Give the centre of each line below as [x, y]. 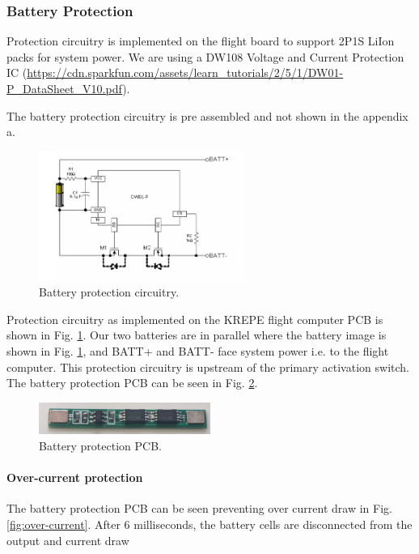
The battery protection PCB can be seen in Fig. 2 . [132, 383]
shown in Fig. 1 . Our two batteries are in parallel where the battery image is [197, 335]
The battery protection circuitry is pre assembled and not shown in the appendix [207, 115]
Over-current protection [75, 477]
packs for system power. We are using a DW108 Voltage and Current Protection [205, 56]
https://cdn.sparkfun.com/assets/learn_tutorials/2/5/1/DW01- [185, 72]
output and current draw [68, 540]
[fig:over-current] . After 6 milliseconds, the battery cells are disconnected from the [209, 524]
